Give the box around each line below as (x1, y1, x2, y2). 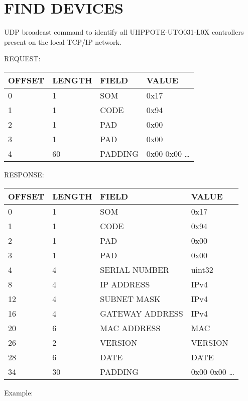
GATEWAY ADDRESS (100, 307, 183, 319)
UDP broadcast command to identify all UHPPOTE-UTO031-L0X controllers (4, 27, 244, 37)
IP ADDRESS (100, 278, 150, 290)
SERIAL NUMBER (100, 263, 169, 275)
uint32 (191, 263, 213, 275)
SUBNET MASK (100, 292, 161, 305)
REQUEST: (4, 53, 41, 64)
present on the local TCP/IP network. (4, 36, 121, 47)
